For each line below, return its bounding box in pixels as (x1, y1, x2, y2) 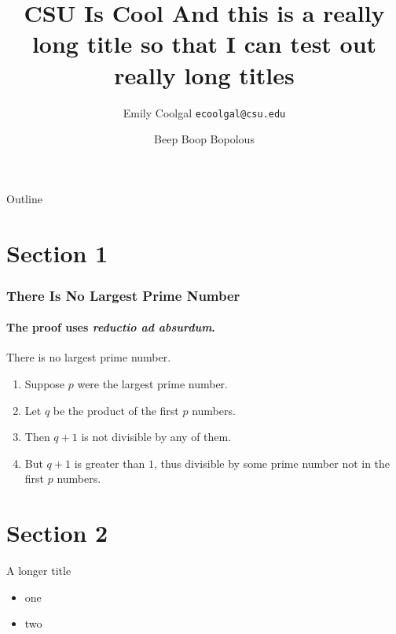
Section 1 (6, 236, 108, 269)
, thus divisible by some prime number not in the (153, 454, 390, 471)
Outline (6, 190, 42, 206)
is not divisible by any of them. (81, 428, 232, 445)
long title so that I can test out (31, 28, 377, 60)
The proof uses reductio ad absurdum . (6, 319, 215, 336)
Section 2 (6, 517, 108, 549)
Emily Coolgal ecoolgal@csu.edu (123, 104, 286, 120)
